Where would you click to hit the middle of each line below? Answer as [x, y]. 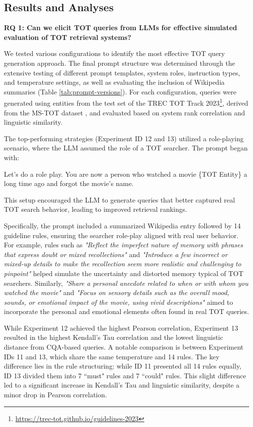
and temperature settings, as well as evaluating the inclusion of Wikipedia [114, 82]
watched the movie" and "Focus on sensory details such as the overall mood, [117, 292]
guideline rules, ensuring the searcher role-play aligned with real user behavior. [121, 235]
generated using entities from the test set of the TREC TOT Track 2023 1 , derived [126, 102]
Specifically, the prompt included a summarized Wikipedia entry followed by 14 [122, 225]
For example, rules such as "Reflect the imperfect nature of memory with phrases [124, 245]
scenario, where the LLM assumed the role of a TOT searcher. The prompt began [126, 148]
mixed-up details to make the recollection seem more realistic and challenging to [123, 264]
